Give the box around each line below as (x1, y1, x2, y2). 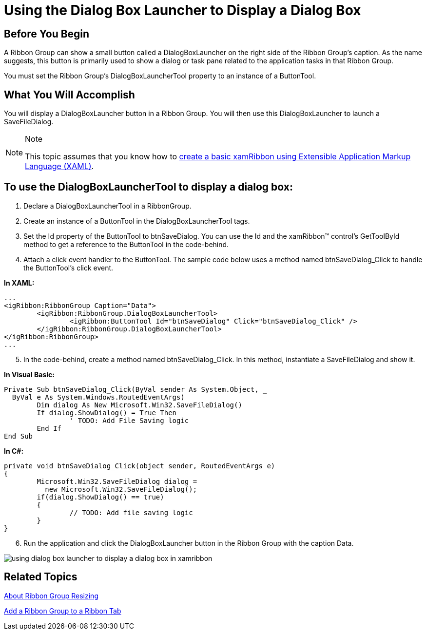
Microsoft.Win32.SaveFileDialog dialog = (37, 477, 197, 485)
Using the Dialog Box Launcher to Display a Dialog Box (4, 2, 361, 19)
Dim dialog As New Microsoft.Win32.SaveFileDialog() (37, 401, 242, 409)
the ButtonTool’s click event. (23, 263, 114, 272)
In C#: (4, 446, 24, 455)
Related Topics (4, 571, 77, 583)
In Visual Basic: (4, 370, 55, 379)
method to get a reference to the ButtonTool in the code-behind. (23, 240, 229, 249)
